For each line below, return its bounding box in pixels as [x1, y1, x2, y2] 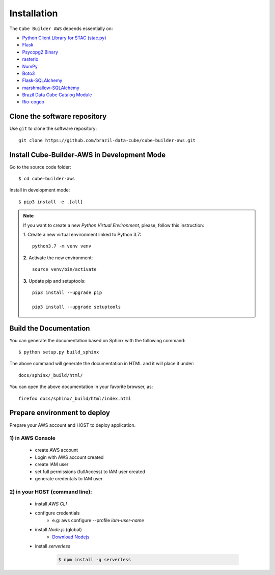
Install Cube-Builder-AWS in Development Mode [9, 150, 166, 159]
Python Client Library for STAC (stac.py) [22, 35, 106, 41]
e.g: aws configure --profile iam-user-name [52, 517, 145, 523]
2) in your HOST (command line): [9, 488, 93, 495]
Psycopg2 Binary [22, 49, 58, 55]
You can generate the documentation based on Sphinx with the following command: [9, 337, 186, 343]
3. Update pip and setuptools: [23, 278, 86, 284]
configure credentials [35, 510, 80, 516]
